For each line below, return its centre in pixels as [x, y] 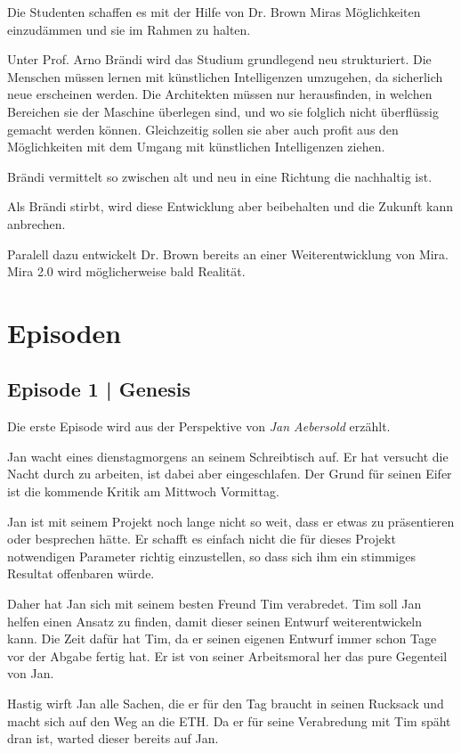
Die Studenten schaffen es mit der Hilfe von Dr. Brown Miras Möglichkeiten [214, 12]
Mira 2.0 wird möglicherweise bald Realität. [126, 271]
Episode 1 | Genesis [99, 389]
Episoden [65, 332]
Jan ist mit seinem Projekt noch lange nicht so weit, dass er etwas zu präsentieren [231, 521]
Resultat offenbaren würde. [81, 573]
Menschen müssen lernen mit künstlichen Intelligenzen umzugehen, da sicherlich [225, 76]
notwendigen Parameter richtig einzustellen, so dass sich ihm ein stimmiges [211, 556]
